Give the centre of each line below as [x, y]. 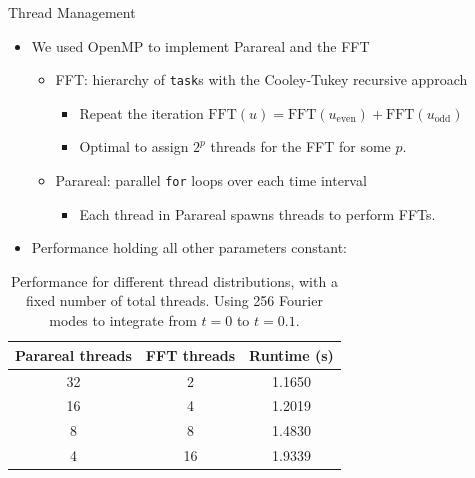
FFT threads [190, 354]
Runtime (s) [291, 354]
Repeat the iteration [141, 112]
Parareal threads [73, 354]
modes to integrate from [123, 320]
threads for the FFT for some [300, 146]
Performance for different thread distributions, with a [174, 280]
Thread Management [72, 12]
